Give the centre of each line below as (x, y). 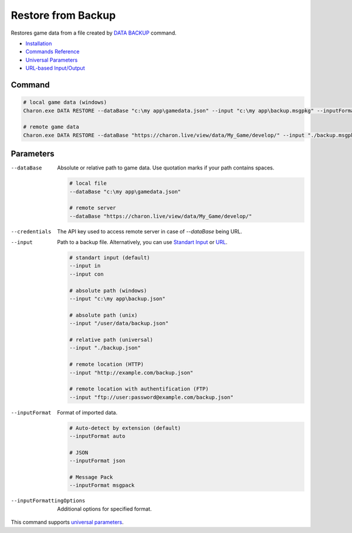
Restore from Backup (63, 15)
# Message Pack (91, 477)
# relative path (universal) (111, 340)
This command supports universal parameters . (67, 522)
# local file (88, 184)
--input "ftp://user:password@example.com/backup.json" (152, 397)
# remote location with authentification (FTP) (139, 389)
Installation (39, 43)
